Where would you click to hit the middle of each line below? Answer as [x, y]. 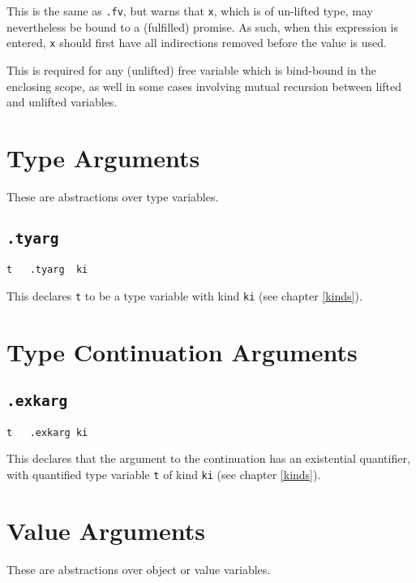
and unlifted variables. [62, 102]
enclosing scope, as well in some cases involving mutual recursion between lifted [204, 86]
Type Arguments [103, 157]
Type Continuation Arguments [182, 351]
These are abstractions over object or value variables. [139, 569]
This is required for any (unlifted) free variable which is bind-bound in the [191, 69]
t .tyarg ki [47, 270]
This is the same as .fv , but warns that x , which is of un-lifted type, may [190, 11]
